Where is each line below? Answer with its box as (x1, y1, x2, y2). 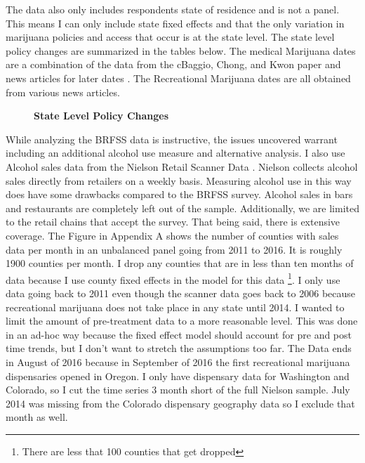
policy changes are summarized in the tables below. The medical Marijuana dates (6, 43, 356, 58)
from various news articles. (6, 84, 120, 99)
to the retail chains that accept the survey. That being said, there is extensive (6, 214, 340, 229)
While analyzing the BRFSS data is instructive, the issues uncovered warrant (6, 131, 338, 146)
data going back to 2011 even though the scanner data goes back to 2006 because (6, 285, 356, 300)
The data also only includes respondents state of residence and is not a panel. (6, 2, 340, 16)
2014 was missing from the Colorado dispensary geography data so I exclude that (6, 396, 355, 410)
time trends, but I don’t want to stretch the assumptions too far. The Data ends (6, 341, 352, 356)
